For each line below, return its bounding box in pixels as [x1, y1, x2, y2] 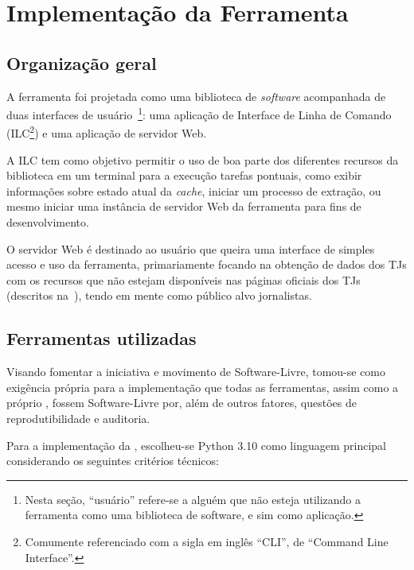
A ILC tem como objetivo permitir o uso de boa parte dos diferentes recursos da [6, 151, 399, 168]
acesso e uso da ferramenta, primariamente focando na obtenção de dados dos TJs [6, 256, 407, 273]
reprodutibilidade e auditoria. [6, 410, 150, 426]
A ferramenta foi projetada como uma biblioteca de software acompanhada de [6, 87, 386, 104]
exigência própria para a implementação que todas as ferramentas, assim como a [6, 378, 399, 395]
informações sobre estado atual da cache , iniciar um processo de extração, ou [6, 182, 381, 199]
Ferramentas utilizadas [6, 326, 197, 351]
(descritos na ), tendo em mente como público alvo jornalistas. [6, 287, 312, 304]
